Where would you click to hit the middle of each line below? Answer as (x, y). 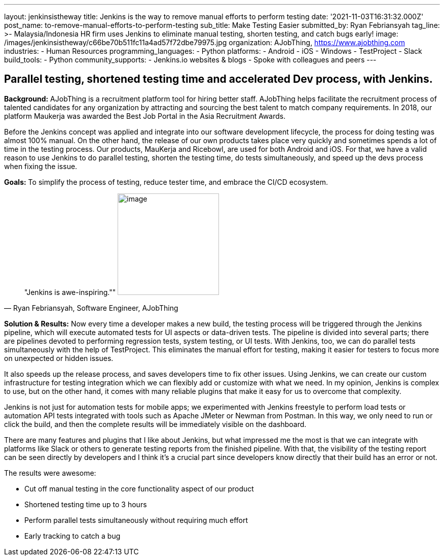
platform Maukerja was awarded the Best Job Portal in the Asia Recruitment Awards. (145, 116)
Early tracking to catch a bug (72, 536)
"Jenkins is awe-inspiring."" (70, 292)
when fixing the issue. (41, 166)
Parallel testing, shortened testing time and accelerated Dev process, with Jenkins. (218, 79)
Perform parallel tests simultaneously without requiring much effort (136, 520)
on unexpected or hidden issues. (59, 358)
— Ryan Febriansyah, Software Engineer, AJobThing (91, 308)
